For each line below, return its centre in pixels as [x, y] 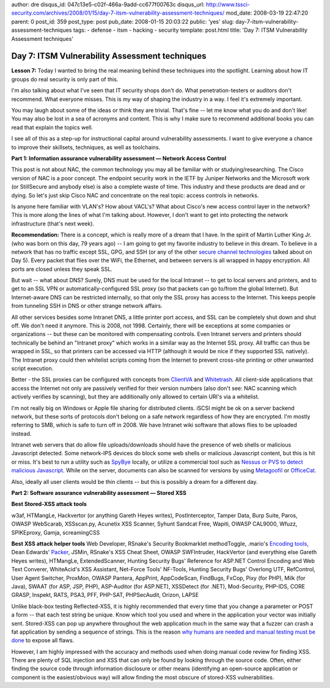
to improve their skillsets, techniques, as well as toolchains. [86, 147]
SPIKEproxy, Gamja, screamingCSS [56, 532]
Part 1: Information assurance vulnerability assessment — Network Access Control [119, 158]
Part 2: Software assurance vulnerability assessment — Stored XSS [99, 493]
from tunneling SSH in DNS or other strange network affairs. [87, 306]
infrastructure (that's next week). [53, 224]
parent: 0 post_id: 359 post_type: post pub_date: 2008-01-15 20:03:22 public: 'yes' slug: [123, 21]
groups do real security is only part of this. [65, 79]
